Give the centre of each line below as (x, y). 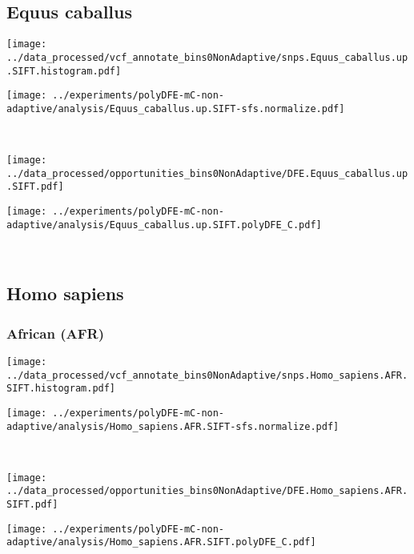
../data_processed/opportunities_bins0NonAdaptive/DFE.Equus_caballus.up (207, 173)
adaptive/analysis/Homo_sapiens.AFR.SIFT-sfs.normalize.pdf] (173, 426)
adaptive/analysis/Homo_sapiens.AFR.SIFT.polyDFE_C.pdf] (161, 542)
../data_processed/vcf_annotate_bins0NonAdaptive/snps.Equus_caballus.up (207, 57)
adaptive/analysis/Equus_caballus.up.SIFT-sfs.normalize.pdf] (176, 108)
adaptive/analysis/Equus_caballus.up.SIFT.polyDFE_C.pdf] (164, 225)
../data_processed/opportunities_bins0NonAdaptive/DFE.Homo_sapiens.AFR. (207, 491)
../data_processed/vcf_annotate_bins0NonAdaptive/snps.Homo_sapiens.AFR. (207, 375)
